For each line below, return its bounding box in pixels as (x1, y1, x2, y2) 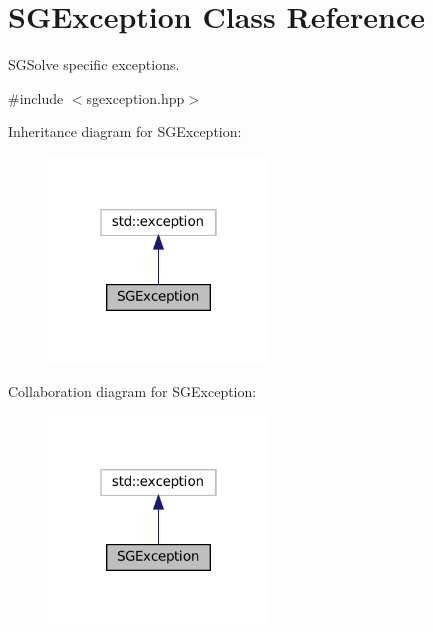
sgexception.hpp (86, 87, 185, 108)
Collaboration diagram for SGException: (8, 381, 257, 402)
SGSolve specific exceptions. (8, 54, 180, 75)
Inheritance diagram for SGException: (8, 121, 242, 142)
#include (8, 87, 64, 108)
